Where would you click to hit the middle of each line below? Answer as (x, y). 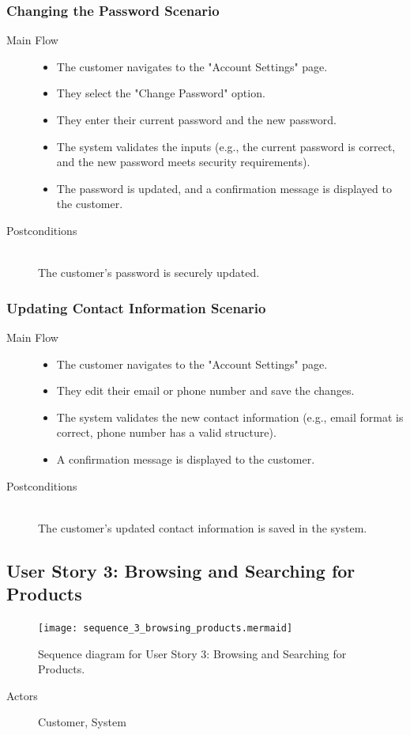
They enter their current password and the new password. (196, 119)
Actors (22, 695)
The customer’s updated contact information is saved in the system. (203, 527)
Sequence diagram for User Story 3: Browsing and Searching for (192, 653)
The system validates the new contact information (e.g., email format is (230, 417)
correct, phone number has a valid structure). (166, 432)
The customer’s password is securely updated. (149, 273)
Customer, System (82, 722)
